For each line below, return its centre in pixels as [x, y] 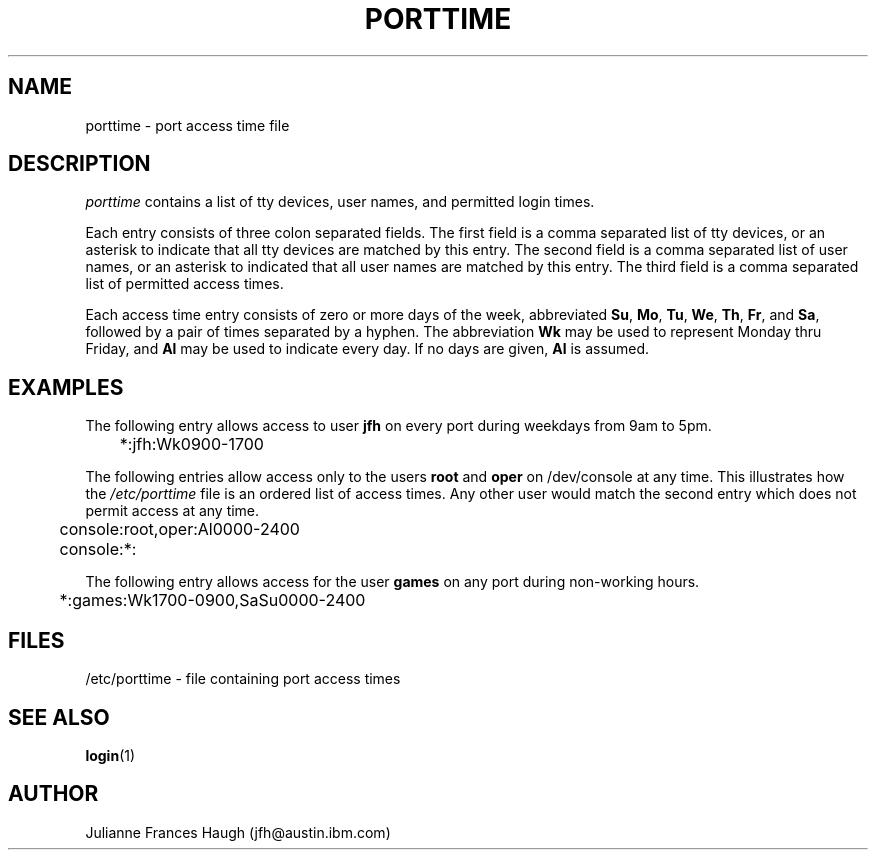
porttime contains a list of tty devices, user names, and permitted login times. [340, 202]
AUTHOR [53, 794]
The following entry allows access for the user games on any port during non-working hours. [392, 582]
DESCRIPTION [79, 164]
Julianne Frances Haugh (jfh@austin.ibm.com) [238, 832]
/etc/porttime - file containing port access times [243, 679]
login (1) [110, 755]
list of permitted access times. [184, 284]
